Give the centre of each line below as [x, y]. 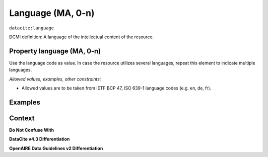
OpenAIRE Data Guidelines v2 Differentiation [56, 148]
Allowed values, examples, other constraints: [55, 79]
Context [22, 118]
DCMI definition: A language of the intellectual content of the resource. [81, 37]
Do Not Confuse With [32, 130]
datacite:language [32, 28]
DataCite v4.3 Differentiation [39, 139]
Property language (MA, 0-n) [55, 51]
